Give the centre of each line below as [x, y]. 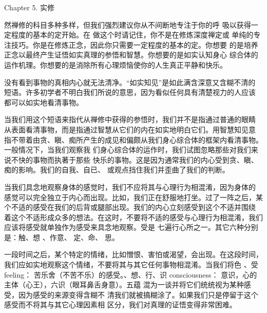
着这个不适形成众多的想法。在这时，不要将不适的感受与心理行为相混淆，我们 [133, 217]
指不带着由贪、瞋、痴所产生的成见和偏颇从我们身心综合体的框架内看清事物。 [133, 139]
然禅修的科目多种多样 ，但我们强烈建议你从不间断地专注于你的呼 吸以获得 [128, 24]
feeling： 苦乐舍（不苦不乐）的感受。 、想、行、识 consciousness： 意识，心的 [131, 274]
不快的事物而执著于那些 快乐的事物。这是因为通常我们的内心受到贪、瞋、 [135, 159]
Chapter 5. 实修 [30, 7]
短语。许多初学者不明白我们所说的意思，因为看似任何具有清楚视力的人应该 [130, 92]
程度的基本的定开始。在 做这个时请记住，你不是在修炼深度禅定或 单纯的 [132, 35]
